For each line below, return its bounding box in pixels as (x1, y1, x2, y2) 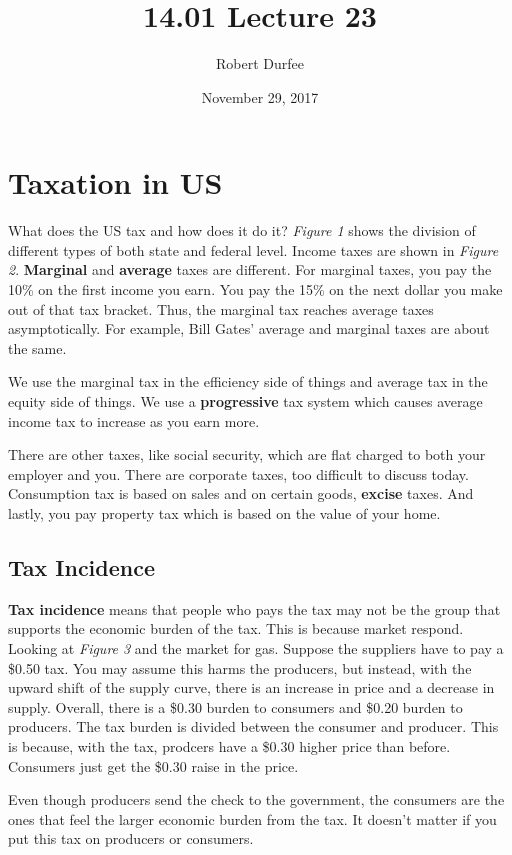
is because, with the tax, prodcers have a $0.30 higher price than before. (8, 735, 451, 756)
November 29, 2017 (201, 86, 319, 107)
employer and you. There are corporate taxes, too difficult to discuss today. (8, 463, 469, 484)
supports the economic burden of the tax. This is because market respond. (8, 618, 464, 639)
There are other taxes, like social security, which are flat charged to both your (8, 444, 486, 465)
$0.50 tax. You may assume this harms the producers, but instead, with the (8, 657, 472, 678)
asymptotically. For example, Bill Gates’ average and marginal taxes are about (8, 318, 490, 339)
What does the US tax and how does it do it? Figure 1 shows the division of (8, 220, 476, 241)
